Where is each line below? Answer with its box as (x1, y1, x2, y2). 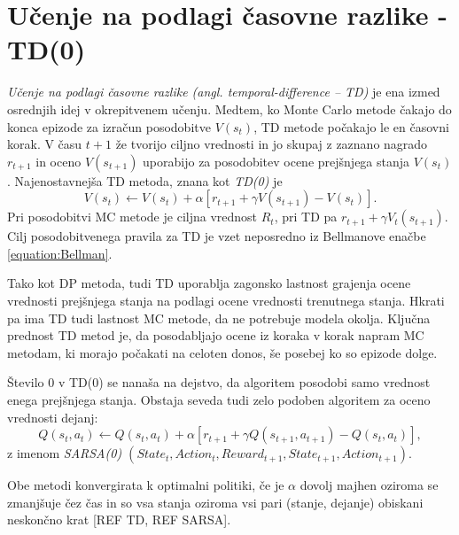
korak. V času (7, 135, 82, 153)
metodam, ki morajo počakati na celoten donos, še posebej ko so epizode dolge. (7, 343, 438, 361)
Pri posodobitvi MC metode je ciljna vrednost (7, 207, 258, 226)
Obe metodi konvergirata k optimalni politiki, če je (7, 476, 284, 494)
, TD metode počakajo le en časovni (253, 117, 449, 136)
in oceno (35, 151, 82, 170)
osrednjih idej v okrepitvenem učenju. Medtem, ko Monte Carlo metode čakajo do (7, 99, 452, 118)
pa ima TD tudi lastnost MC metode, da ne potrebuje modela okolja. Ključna (7, 308, 431, 327)
